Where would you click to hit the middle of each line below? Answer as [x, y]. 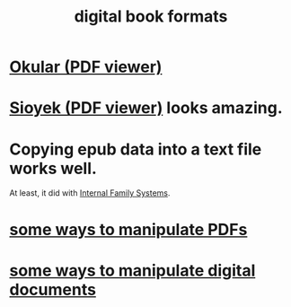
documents [53, 289]
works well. [53, 168]
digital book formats [151, 17]
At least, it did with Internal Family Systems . [90, 193]
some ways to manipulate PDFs [128, 229]
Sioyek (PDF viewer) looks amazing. [146, 108]
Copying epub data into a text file [136, 149]
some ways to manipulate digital [132, 270]
